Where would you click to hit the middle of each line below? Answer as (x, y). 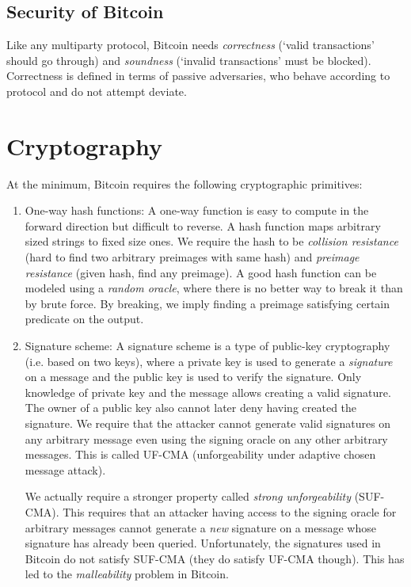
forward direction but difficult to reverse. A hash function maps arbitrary (203, 225)
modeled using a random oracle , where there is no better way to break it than (214, 288)
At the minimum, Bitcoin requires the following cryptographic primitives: (185, 183)
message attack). (65, 469)
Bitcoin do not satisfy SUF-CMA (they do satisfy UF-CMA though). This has (215, 558)
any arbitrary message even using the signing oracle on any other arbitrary (206, 438)
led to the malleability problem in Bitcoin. (127, 574)
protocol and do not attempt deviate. (97, 91)
